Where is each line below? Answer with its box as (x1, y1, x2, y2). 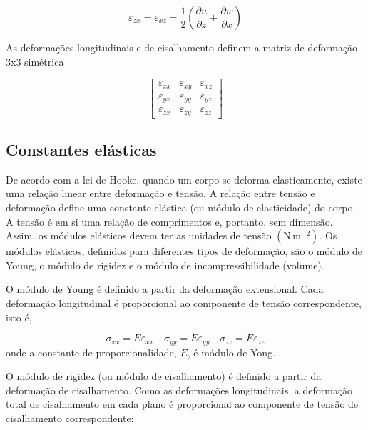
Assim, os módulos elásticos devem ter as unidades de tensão (6, 228, 272, 243)
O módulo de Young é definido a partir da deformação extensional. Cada (6, 281, 324, 296)
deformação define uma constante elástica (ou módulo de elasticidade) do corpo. (6, 200, 356, 215)
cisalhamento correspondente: (6, 411, 134, 426)
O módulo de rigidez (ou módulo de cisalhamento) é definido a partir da (6, 369, 322, 384)
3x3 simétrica (6, 54, 64, 69)
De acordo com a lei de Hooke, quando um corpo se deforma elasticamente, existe (6, 171, 362, 186)
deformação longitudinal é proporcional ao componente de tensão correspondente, (6, 296, 362, 311)
